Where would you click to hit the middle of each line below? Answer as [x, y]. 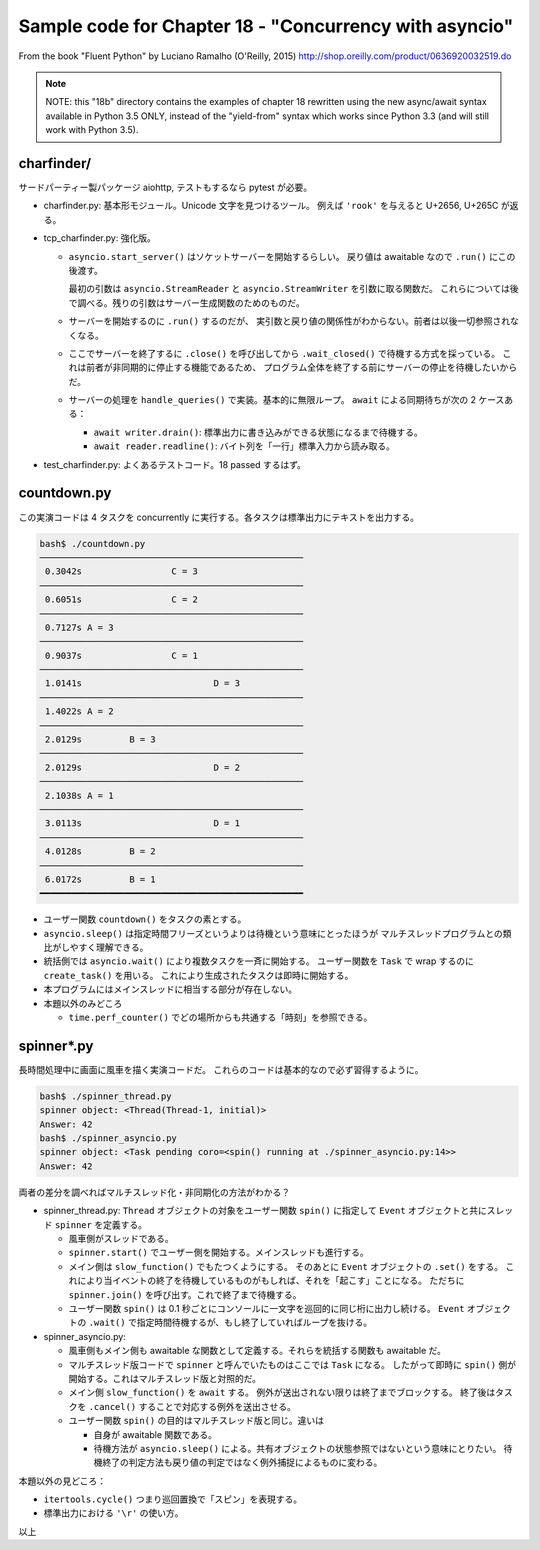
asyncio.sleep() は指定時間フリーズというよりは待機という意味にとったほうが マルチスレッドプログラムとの [273, 933]
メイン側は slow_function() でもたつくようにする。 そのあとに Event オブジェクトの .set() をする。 [286, 1266]
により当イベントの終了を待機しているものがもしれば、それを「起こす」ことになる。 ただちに [270, 1281]
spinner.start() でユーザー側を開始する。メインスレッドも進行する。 [218, 1252]
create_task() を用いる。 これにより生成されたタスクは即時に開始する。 [198, 975]
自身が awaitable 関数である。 [155, 1434]
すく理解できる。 [113, 947]
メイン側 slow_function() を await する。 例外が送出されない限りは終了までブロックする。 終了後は [282, 1392]
